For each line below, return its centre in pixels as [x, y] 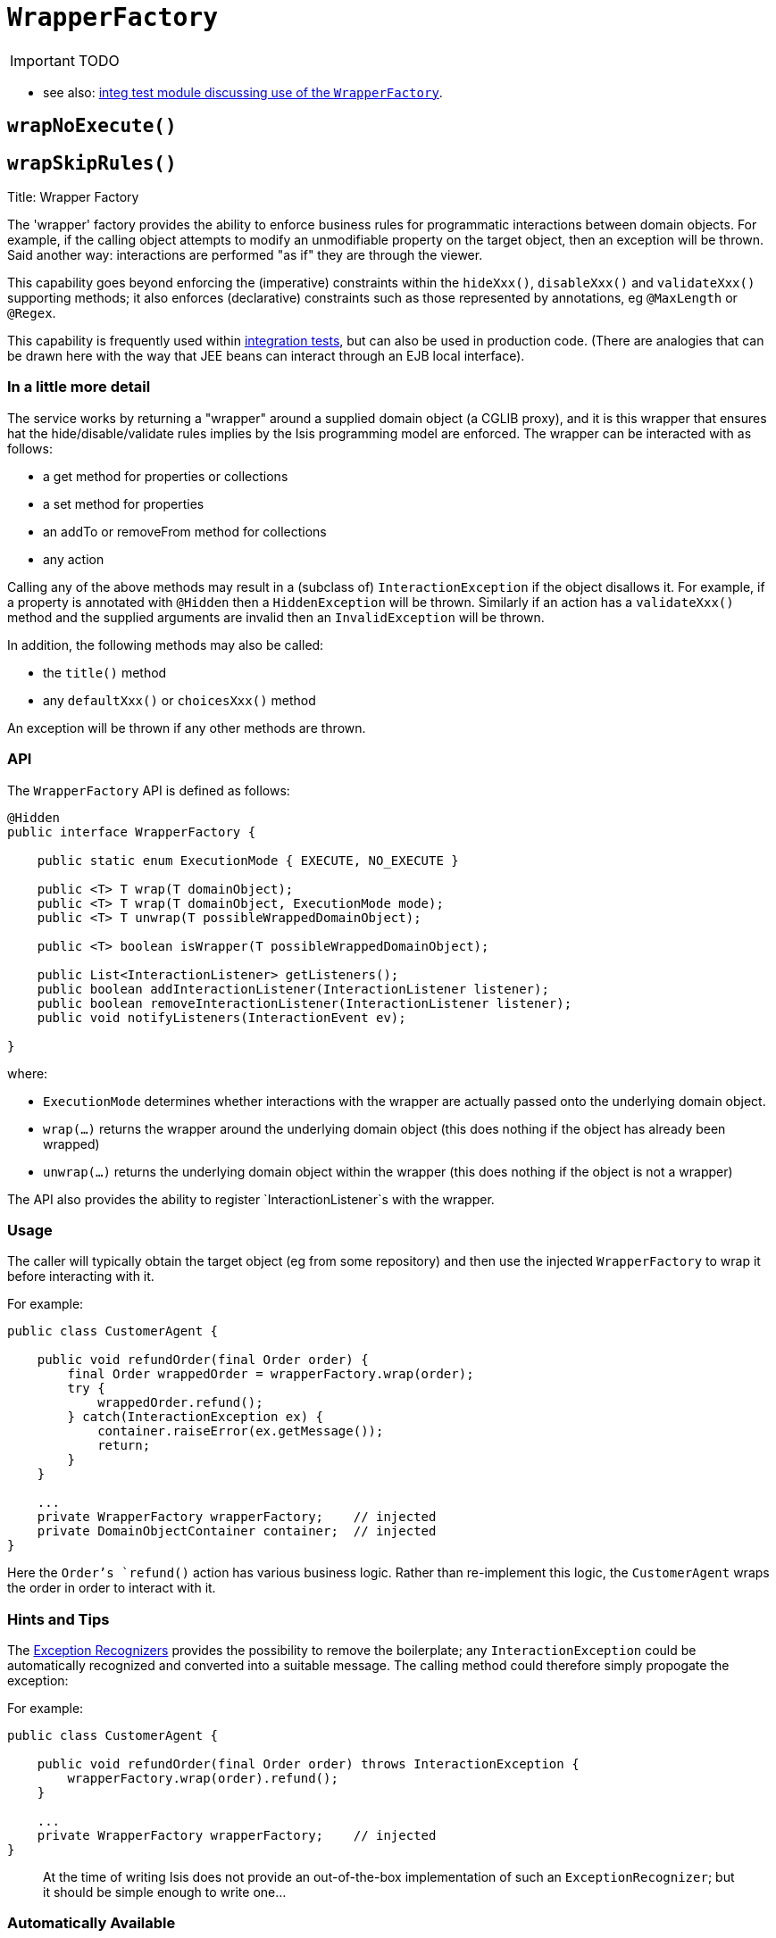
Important [42, 60]
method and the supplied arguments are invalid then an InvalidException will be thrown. [276, 617]
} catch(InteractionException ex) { [196, 1417]
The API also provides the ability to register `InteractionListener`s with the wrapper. [251, 1199]
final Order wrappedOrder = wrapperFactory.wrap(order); [271, 1374]
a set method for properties [124, 503]
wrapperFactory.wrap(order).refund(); [203, 1779]
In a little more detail [79, 387]
